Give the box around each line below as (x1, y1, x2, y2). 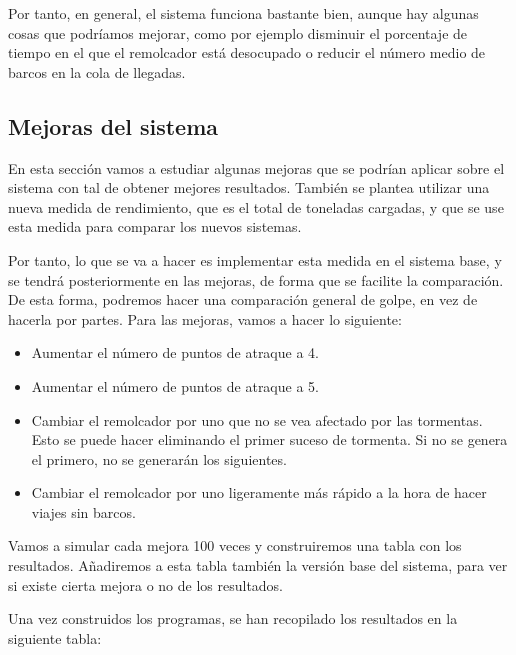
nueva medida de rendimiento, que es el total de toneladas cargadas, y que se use (8, 196, 504, 217)
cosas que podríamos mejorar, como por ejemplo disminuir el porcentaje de (8, 22, 468, 43)
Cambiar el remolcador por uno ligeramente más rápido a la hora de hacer (31, 482, 487, 503)
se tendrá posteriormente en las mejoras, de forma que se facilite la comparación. (8, 269, 504, 290)
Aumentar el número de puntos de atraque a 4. (31, 342, 319, 363)
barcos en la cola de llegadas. (8, 61, 186, 82)
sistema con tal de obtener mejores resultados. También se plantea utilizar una (8, 177, 490, 198)
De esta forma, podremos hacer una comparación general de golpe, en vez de (8, 289, 478, 310)
